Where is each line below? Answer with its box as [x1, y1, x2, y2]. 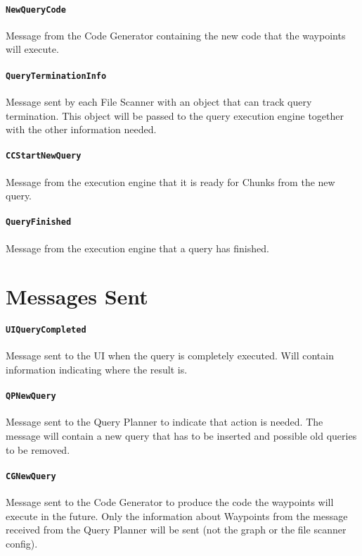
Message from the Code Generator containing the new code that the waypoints [6, 27, 346, 42]
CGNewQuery [6, 471, 56, 481]
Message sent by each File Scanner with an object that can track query [6, 94, 312, 109]
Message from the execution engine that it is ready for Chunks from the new [6, 174, 335, 189]
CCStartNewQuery [6, 151, 82, 161]
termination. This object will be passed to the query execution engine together [6, 108, 344, 123]
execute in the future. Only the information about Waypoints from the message [6, 508, 348, 523]
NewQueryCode [6, 4, 66, 15]
